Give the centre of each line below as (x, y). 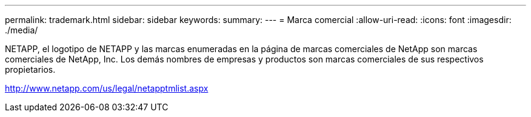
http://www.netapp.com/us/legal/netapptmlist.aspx (107, 88)
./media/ (22, 30)
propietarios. (30, 69)
